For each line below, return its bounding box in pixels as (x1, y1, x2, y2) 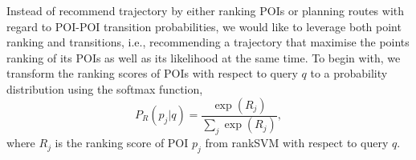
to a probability (310, 65, 388, 82)
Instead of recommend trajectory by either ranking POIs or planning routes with (6, 2, 405, 18)
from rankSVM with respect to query (205, 134, 389, 151)
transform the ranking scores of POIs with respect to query (6, 65, 298, 82)
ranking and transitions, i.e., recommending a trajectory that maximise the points (6, 34, 410, 50)
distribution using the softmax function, (6, 80, 203, 97)
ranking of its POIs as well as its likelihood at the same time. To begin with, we (6, 49, 401, 66)
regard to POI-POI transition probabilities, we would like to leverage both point (6, 18, 402, 34)
